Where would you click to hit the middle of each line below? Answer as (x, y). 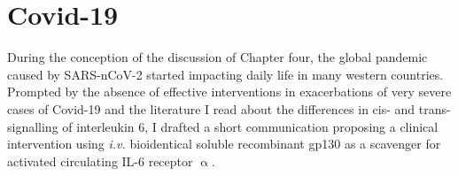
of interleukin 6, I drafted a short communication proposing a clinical (250, 126)
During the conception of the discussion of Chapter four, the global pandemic (217, 57)
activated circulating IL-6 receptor (100, 161)
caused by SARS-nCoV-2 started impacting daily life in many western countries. (225, 74)
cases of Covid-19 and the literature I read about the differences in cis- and (211, 108)
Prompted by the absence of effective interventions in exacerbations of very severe (229, 92)
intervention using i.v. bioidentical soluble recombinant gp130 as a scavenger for (224, 144)
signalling (33, 126)
